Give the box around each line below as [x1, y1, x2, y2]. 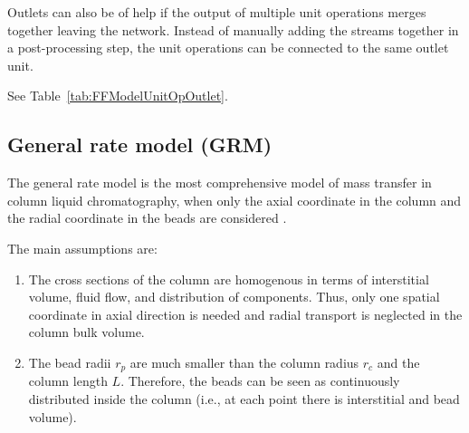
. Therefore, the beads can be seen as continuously [120, 371, 400, 390]
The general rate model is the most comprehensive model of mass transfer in [7, 173, 432, 192]
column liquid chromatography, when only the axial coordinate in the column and [7, 190, 462, 209]
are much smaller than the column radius [129, 352, 359, 371]
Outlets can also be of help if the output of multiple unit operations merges [7, 3, 426, 21]
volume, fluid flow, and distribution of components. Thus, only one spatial [28, 287, 440, 306]
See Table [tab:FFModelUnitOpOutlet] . [7, 86, 228, 105]
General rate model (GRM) [7, 130, 273, 159]
